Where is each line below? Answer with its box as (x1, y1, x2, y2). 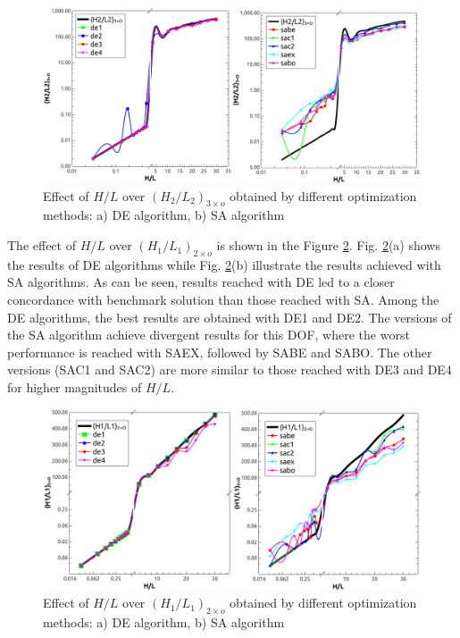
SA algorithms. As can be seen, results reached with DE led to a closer (7, 273, 395, 291)
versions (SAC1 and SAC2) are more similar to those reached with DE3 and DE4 (7, 360, 452, 379)
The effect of (7, 236, 76, 255)
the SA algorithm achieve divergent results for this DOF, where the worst (7, 325, 410, 344)
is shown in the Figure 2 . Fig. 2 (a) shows (216, 236, 440, 255)
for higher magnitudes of (7, 378, 142, 397)
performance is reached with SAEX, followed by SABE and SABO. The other (7, 342, 432, 361)
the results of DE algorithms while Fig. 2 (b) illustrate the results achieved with (7, 255, 441, 273)
